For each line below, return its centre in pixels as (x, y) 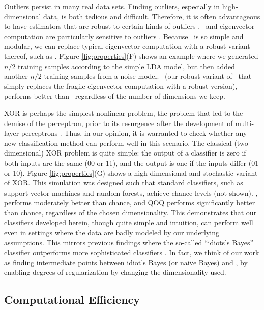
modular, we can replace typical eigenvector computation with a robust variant (127, 46)
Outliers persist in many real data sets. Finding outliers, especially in (112, 6)
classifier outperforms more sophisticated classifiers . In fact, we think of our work (132, 252)
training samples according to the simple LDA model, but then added (126, 66)
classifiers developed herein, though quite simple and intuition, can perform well (129, 222)
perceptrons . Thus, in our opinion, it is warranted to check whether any (134, 133)
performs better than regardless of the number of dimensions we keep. (115, 96)
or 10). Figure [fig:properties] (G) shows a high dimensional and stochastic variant (131, 173)
